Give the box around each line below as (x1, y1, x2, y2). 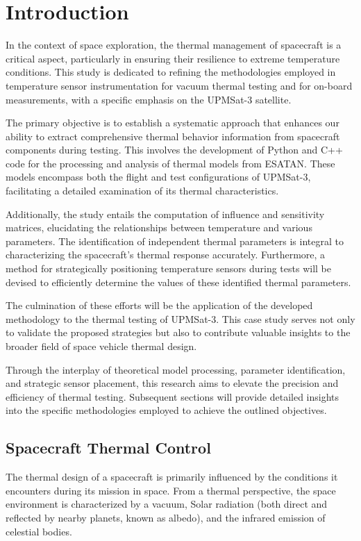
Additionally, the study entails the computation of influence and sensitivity (6, 206, 325, 221)
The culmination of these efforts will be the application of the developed (6, 298, 313, 313)
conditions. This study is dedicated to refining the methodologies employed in (6, 65, 336, 79)
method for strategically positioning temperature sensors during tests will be (6, 261, 332, 276)
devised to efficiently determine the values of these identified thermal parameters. (6, 274, 351, 289)
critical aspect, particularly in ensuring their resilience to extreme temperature (6, 51, 340, 65)
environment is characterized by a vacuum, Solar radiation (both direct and (6, 497, 328, 511)
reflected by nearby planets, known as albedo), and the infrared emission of (6, 510, 326, 524)
